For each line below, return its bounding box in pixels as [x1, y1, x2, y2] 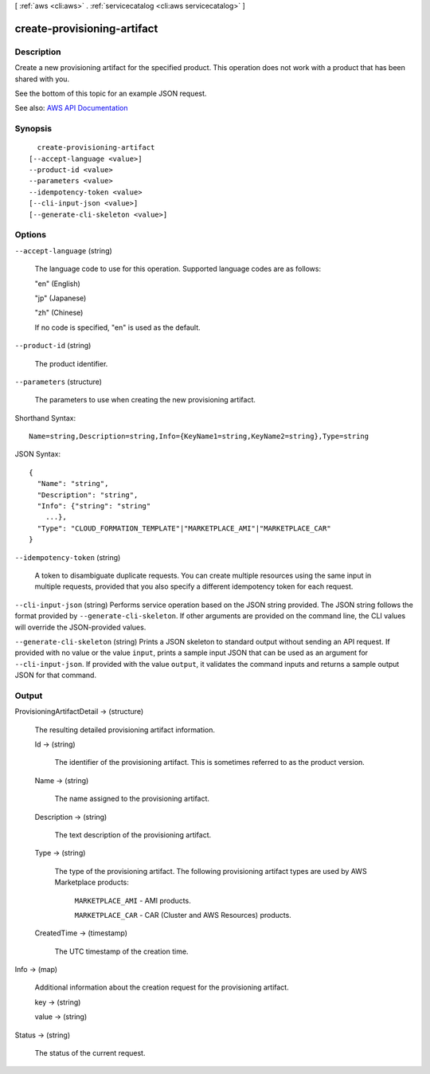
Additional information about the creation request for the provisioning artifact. [34, 982, 290, 992]
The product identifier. [34, 359, 108, 368]
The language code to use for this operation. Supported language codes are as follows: [34, 264, 322, 274]
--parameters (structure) [14, 377, 103, 386]
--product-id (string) [14, 341, 92, 351]
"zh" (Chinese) [34, 308, 84, 318]
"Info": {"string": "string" [37, 502, 151, 511]
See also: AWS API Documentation [14, 104, 128, 113]
